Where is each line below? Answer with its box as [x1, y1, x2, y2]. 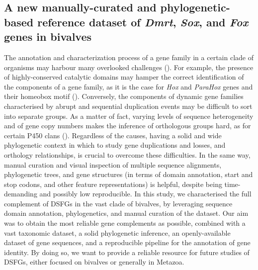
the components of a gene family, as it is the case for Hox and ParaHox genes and [4, 81, 253, 91]
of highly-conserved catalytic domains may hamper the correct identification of [4, 72, 244, 82]
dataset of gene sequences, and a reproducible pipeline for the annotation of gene [4, 237, 251, 248]
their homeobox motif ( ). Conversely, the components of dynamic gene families [4, 91, 244, 101]
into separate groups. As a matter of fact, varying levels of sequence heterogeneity [4, 110, 254, 121]
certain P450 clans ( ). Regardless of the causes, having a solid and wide [4, 130, 222, 140]
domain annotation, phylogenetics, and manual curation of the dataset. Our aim [4, 208, 249, 218]
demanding [4, 188, 37, 199]
